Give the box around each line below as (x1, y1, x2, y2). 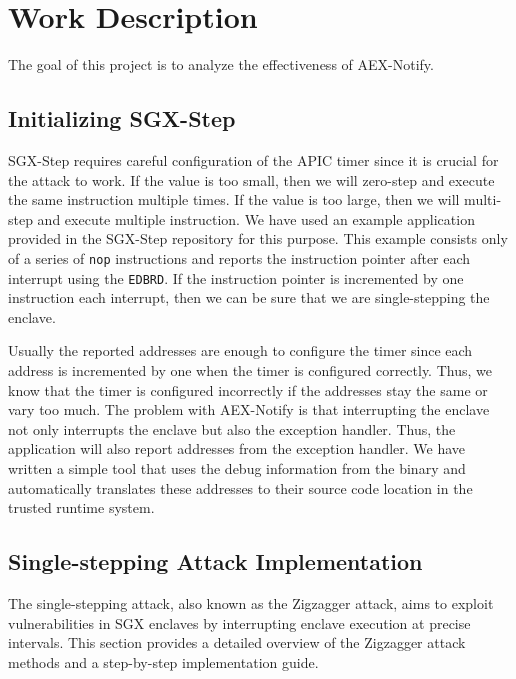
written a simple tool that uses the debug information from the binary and (8, 457, 466, 478)
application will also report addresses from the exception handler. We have (8, 438, 466, 459)
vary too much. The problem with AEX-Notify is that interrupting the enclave (8, 399, 490, 420)
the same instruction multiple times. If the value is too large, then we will (8, 189, 460, 210)
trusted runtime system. (8, 497, 155, 518)
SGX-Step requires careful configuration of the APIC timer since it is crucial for (8, 149, 499, 170)
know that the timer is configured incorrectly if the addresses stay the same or (8, 379, 488, 400)
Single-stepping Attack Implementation (8, 546, 423, 577)
